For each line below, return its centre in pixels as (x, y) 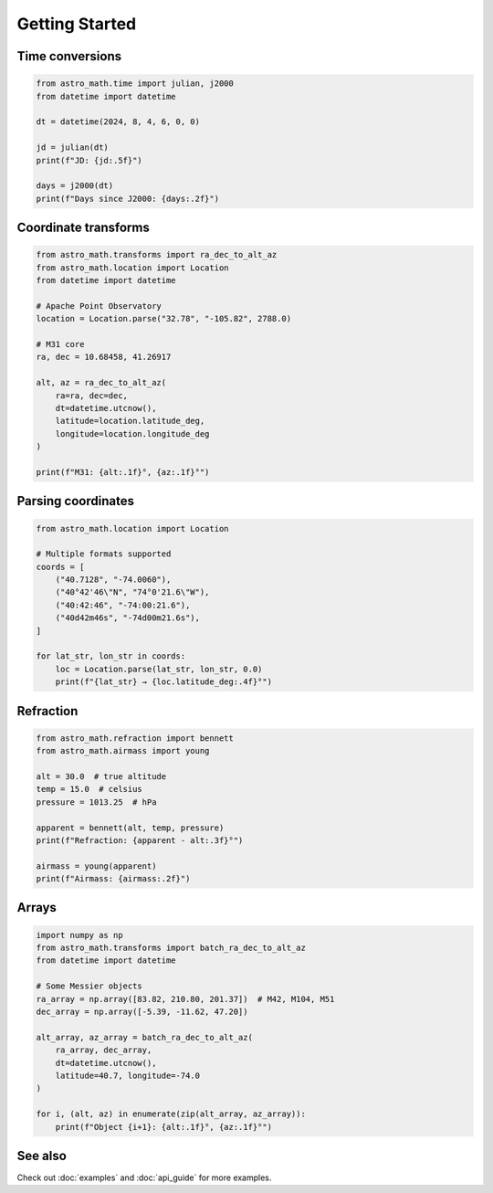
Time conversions (69, 56)
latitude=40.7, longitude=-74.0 (128, 1075)
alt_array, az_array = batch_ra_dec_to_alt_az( (144, 1037)
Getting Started (77, 24)
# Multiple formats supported (104, 554)
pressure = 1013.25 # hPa (96, 802)
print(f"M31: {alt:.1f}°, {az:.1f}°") (123, 472)
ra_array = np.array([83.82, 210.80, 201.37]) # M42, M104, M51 (185, 999)
